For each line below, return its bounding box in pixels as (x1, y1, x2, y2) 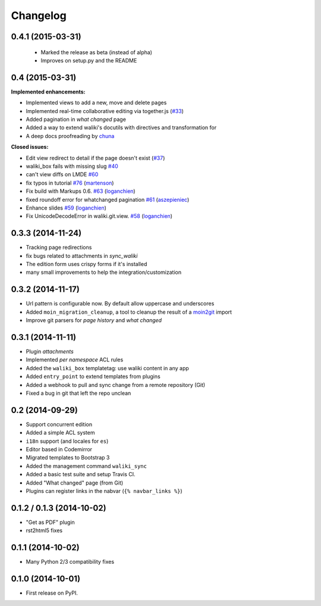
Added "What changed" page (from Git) (26, 479, 124, 486)
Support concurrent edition (26, 420, 92, 428)
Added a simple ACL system (26, 429, 95, 436)
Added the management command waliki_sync (26, 462, 147, 470)
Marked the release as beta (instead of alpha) (40, 48, 153, 56)
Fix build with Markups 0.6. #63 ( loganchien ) (26, 188, 136, 195)
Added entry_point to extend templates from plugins (26, 373, 160, 380)
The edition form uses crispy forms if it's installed (26, 261, 147, 268)
